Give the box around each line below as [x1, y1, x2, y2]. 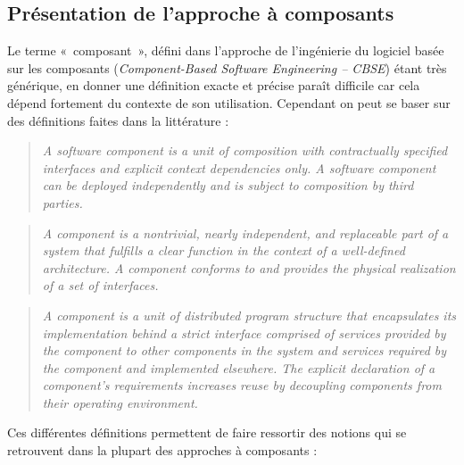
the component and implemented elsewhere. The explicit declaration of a [42, 358, 435, 377]
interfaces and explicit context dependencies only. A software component [42, 158, 436, 177]
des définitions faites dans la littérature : [7, 111, 229, 129]
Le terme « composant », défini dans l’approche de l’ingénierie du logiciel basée [7, 41, 444, 60]
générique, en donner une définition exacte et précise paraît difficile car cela [7, 76, 420, 95]
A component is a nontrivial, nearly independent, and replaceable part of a [42, 223, 449, 242]
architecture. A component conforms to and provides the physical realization [42, 258, 456, 277]
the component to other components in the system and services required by [42, 341, 447, 360]
